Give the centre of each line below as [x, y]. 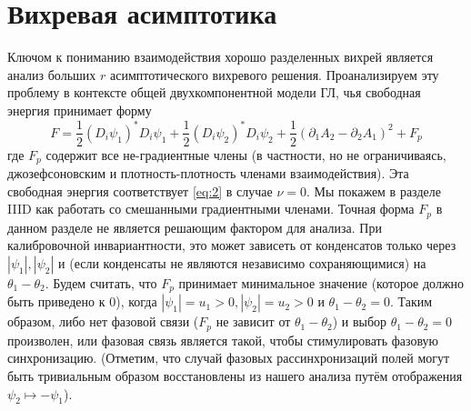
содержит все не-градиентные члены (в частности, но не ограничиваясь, [246, 154]
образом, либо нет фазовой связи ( [103, 321]
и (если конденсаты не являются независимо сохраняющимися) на [242, 262]
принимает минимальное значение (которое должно [321, 282]
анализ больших [52, 74]
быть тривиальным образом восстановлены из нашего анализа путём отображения [235, 375]
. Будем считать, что [101, 282]
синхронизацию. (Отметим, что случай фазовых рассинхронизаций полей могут [229, 358]
